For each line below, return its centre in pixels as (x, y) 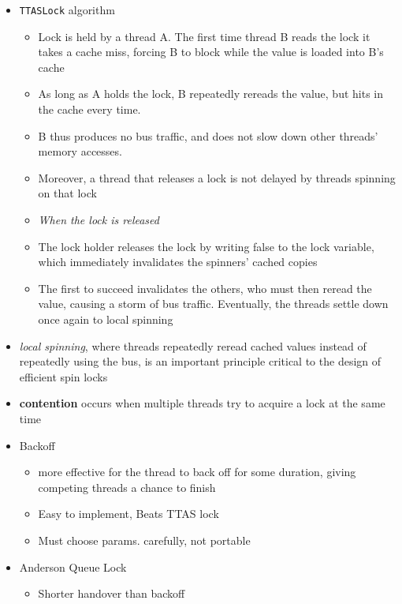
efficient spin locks (63, 376)
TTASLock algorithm (67, 9)
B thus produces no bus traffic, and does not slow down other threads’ (208, 135)
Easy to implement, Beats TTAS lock (128, 514)
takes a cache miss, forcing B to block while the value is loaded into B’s (211, 52)
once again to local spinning (106, 319)
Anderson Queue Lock (73, 566)
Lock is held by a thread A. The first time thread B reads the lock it (204, 36)
